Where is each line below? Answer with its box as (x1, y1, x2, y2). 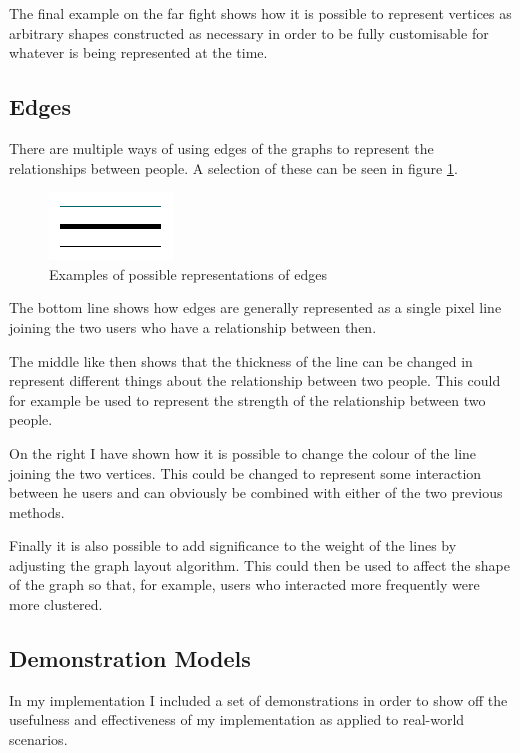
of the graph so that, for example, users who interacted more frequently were (9, 574, 480, 595)
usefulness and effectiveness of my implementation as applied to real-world (9, 709, 465, 730)
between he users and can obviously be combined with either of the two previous (9, 482, 503, 503)
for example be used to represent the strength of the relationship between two (9, 389, 486, 410)
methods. (9, 501, 65, 522)
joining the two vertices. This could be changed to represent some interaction (9, 462, 482, 483)
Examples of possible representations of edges (49, 263, 327, 284)
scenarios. (9, 729, 68, 750)
